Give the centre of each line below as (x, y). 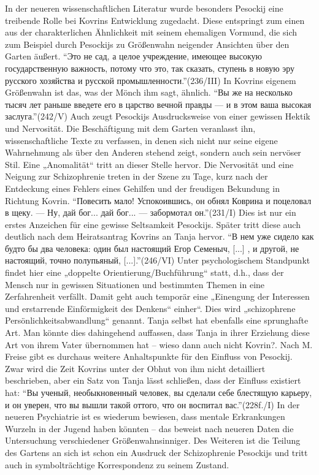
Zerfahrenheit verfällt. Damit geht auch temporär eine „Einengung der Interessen (157, 296)
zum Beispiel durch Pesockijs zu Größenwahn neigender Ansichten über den (147, 44)
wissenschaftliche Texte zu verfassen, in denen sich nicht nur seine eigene (141, 140)
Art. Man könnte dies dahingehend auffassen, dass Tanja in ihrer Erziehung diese (157, 332)
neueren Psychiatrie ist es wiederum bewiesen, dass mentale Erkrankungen (145, 416)
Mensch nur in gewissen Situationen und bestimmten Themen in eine (135, 284)
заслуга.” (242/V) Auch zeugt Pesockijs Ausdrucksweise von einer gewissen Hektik (158, 116)
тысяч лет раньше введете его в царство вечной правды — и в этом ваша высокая (158, 104)
